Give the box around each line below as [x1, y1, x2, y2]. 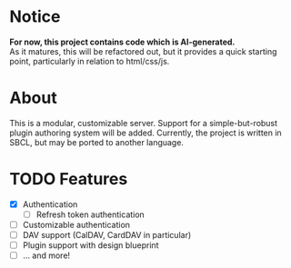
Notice [9, 6, 61, 27]
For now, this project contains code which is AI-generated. [9, 36, 236, 47]
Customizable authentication [22, 219, 130, 230]
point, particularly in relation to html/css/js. [9, 55, 170, 66]
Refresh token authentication [35, 209, 145, 220]
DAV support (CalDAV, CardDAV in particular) [22, 230, 192, 240]
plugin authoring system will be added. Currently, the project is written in [9, 127, 282, 138]
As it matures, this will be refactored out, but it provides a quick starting [9, 45, 277, 56]
